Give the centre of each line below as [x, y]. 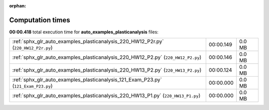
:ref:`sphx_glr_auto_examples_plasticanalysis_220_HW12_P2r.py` [88, 41]
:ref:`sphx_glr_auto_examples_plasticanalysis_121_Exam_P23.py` [87, 80]
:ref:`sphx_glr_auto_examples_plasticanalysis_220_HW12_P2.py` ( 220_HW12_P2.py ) [107, 57]
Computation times [40, 20]
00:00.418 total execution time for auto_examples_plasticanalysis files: [84, 32]
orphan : [18, 6]
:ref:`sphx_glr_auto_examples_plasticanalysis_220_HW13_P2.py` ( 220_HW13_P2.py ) [107, 70]
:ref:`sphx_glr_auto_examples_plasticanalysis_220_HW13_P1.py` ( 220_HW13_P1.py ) [106, 96]
